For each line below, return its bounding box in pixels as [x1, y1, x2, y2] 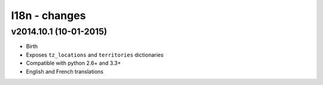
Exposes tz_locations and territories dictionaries [26, 51, 164, 58]
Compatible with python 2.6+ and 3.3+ [26, 59, 121, 67]
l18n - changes [11, 9, 86, 22]
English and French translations [26, 68, 104, 75]
